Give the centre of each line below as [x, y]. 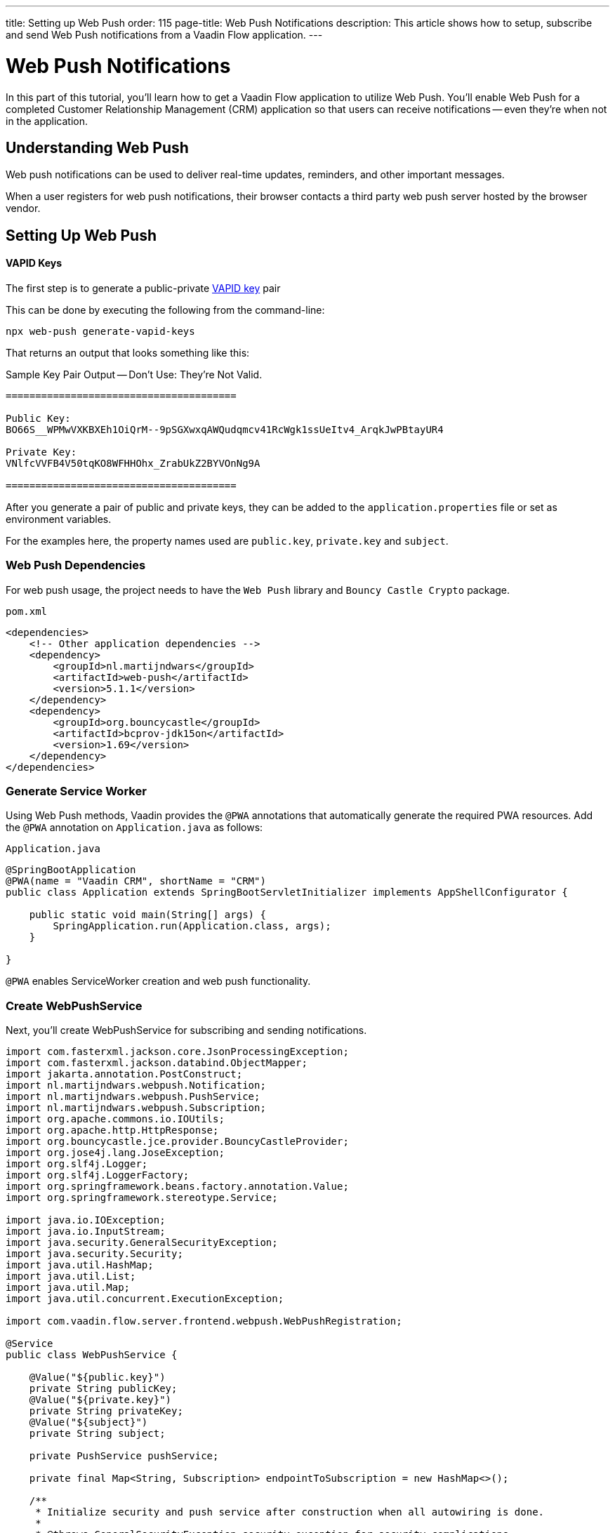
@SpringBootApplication [71, 870]
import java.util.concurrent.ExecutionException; [145, 1299]
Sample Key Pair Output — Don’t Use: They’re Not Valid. [134, 374]
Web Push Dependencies [76, 565]
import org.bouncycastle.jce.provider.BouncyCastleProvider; [177, 1142]
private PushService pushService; [124, 1456]
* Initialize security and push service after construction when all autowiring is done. [290, 1512]
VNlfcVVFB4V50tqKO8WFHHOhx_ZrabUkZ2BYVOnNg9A [133, 463]
